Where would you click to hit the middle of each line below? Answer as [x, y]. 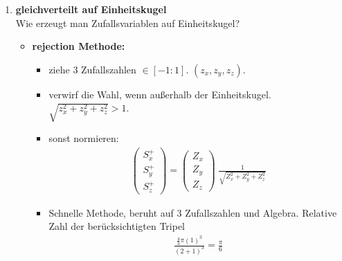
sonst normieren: [84, 138]
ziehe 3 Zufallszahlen [92, 69]
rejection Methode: [79, 46]
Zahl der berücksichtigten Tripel [117, 226]
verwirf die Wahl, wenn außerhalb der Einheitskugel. [160, 94]
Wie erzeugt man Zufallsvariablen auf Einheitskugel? [128, 22]
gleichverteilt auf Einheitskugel [91, 9]
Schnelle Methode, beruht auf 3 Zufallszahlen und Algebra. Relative [193, 212]
